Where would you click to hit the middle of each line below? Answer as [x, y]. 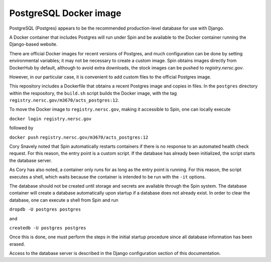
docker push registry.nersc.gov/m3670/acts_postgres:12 [79, 137]
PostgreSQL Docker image [65, 13]
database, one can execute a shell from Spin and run [64, 200]
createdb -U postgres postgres [48, 228]
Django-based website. [33, 44]
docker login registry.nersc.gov [50, 119]
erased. [17, 244]
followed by [21, 128]
